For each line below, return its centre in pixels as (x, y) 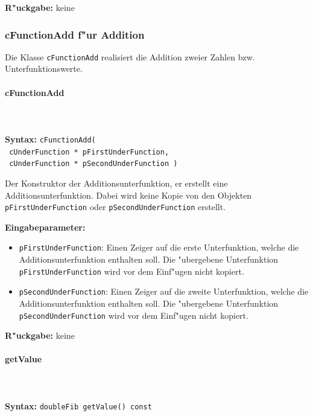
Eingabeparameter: (45, 227)
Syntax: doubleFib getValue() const (78, 405)
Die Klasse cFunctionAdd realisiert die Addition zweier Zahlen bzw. (130, 56)
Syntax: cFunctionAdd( (50, 139)
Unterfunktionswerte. (44, 69)
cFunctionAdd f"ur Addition (75, 34)
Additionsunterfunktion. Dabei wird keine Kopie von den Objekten (128, 195)
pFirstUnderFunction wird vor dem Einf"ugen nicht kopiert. (131, 271)
